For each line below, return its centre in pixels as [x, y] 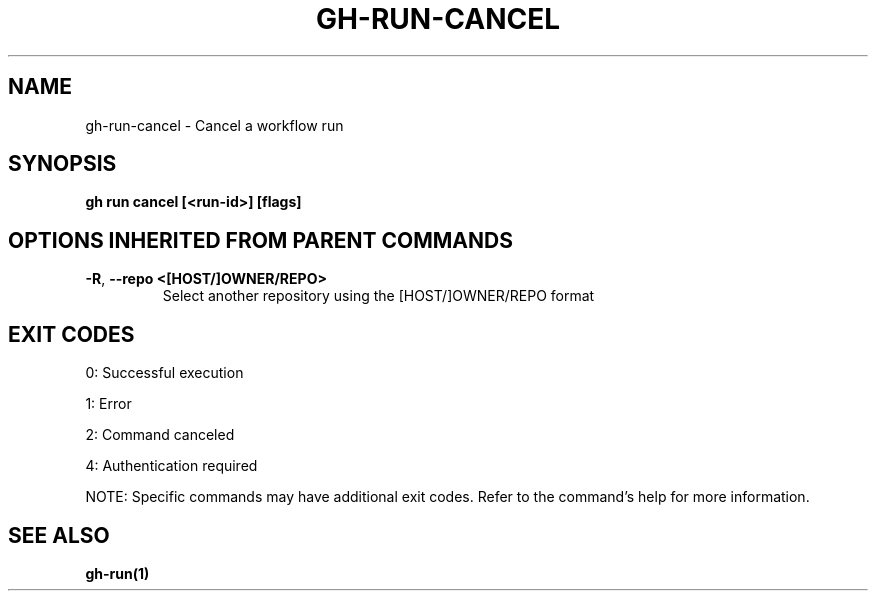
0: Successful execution [164, 373]
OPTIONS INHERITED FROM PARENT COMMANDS [260, 240]
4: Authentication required [171, 466]
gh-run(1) [117, 573]
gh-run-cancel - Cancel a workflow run [214, 125]
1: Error [108, 404]
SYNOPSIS [62, 164]
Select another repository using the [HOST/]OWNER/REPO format [378, 296]
